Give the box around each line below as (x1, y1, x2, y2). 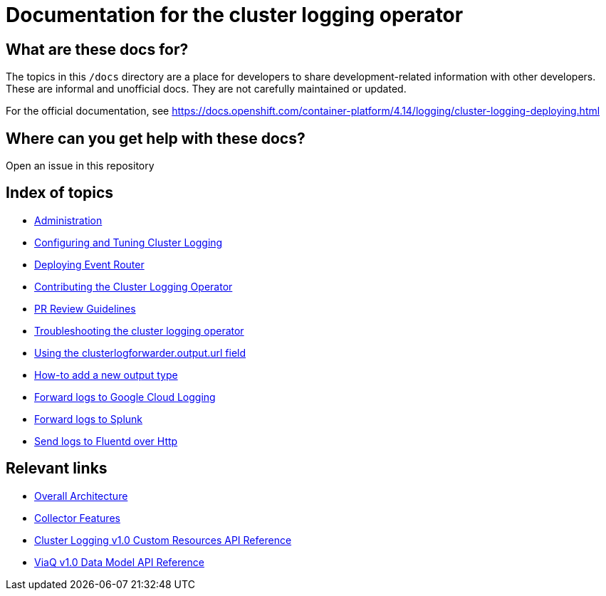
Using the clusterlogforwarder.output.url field (34, 346, 246, 359)
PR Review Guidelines (34, 302, 136, 315)
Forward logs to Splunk (34, 412, 143, 425)
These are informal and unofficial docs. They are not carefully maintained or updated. (6, 83, 407, 95)
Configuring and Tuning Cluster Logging (34, 236, 223, 249)
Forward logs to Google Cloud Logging (34, 390, 216, 403)
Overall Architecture (34, 489, 128, 502)
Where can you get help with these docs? (6, 129, 305, 147)
